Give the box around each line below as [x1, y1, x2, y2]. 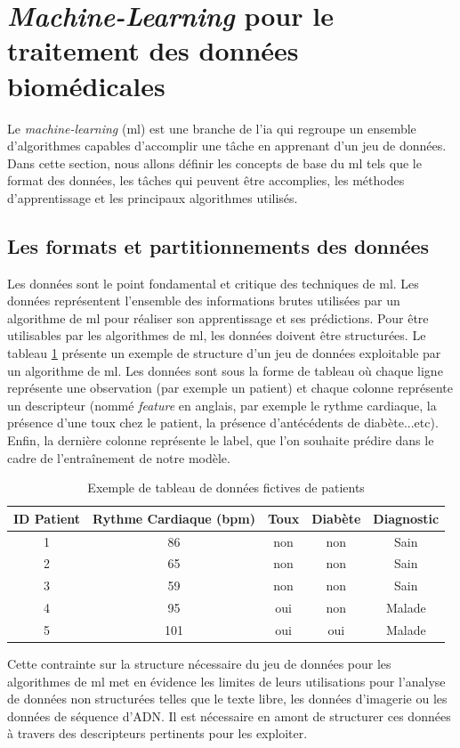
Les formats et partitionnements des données [7, 232, 430, 259]
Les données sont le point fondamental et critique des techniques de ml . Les [7, 273, 419, 292]
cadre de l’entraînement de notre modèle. [7, 448, 230, 467]
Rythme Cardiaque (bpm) [93, 508, 255, 527]
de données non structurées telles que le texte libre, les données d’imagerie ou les [7, 689, 448, 708]
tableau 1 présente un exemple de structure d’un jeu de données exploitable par [7, 344, 441, 362]
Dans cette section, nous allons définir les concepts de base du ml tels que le [7, 153, 422, 172]
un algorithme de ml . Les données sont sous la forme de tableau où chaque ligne [7, 361, 443, 379]
